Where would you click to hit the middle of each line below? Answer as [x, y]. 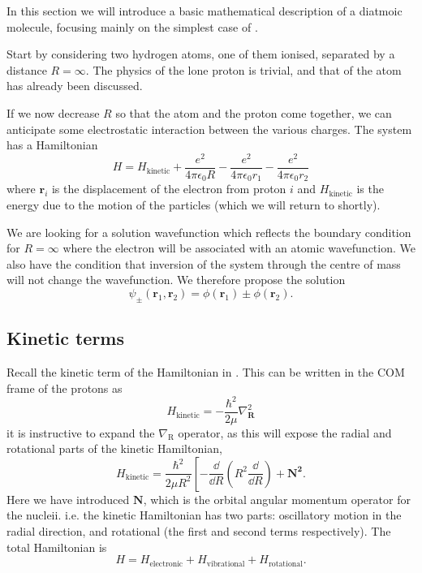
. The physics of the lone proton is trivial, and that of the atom [243, 69]
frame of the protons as [65, 388]
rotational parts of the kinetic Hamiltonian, [114, 448]
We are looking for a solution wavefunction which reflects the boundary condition [209, 232]
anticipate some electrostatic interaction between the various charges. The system [209, 129]
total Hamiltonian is [57, 547]
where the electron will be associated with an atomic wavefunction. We [239, 248]
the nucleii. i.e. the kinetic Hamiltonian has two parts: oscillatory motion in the [204, 515]
